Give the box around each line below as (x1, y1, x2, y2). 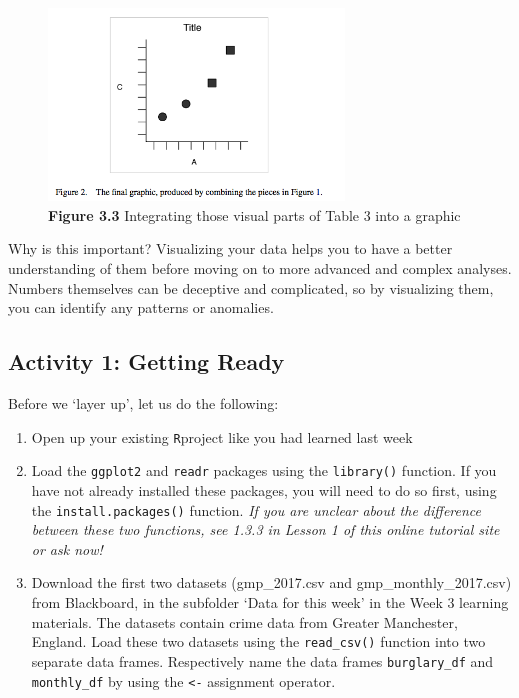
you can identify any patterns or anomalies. (8, 297, 274, 318)
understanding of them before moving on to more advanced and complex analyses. (8, 258, 512, 279)
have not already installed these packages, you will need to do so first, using (31, 479, 497, 500)
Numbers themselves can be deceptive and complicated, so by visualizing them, (8, 277, 494, 298)
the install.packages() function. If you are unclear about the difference (31, 499, 481, 520)
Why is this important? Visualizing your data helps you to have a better (8, 238, 453, 259)
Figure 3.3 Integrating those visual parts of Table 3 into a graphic (48, 204, 461, 225)
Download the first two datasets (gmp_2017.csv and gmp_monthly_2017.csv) (31, 572, 512, 593)
